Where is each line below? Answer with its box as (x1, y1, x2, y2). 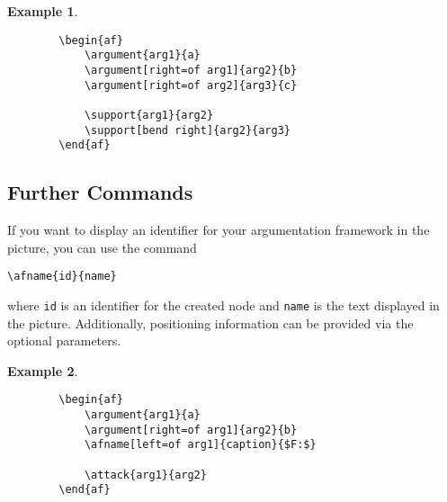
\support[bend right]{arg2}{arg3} (84, 123, 291, 137)
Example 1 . (7, 2, 78, 20)
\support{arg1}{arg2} (84, 108, 214, 121)
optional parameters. (7, 331, 121, 350)
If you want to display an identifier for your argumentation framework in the (7, 220, 430, 239)
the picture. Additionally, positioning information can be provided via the (7, 313, 414, 332)
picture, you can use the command (7, 238, 197, 256)
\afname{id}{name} (7, 270, 117, 283)
